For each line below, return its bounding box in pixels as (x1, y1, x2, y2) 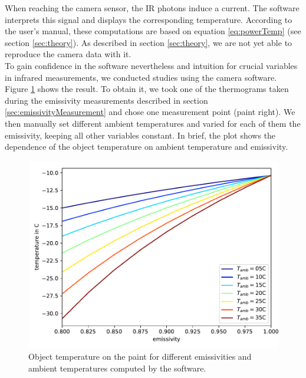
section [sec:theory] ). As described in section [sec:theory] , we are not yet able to (5, 36, 292, 48)
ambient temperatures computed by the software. (28, 361, 206, 374)
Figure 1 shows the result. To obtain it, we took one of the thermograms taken (5, 83, 289, 95)
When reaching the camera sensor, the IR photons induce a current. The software (5, 2, 300, 14)
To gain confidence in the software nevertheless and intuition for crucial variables (5, 59, 298, 71)
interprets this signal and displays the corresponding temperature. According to (5, 13, 292, 25)
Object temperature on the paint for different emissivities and (28, 350, 252, 363)
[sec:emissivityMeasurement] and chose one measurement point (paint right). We (5, 106, 295, 118)
